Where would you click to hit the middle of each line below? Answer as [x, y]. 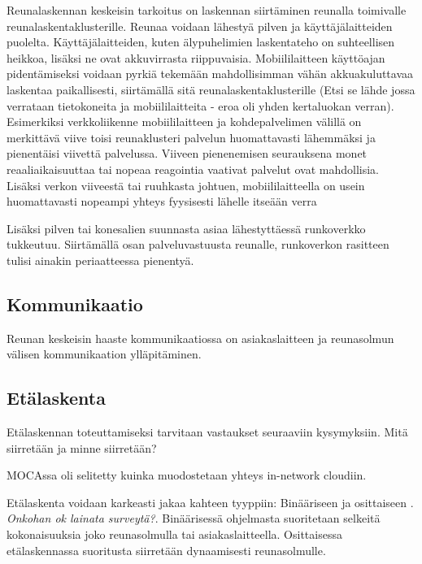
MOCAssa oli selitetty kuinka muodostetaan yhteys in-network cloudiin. [187, 475]
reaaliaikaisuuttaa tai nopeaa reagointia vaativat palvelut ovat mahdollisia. [193, 169]
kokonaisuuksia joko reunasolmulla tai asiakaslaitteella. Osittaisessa [174, 534]
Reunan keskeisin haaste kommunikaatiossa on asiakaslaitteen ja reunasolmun [200, 338]
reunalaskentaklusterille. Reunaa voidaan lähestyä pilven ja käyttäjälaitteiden [200, 26]
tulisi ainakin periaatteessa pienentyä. [100, 260]
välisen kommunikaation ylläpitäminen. [104, 354]
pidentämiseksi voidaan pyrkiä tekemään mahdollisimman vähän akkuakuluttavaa [210, 74]
